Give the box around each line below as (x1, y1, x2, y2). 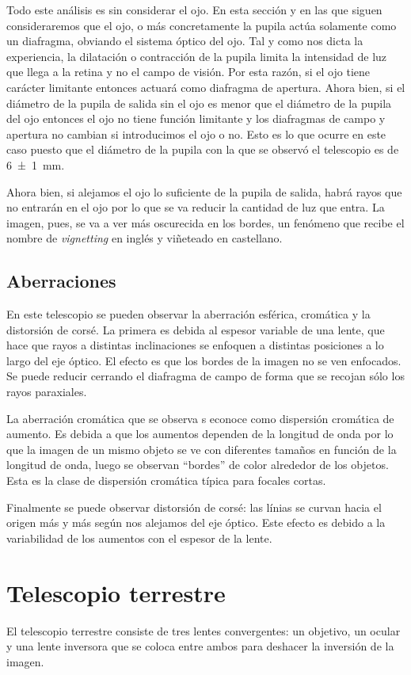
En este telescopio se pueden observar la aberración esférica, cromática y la (6, 306, 371, 322)
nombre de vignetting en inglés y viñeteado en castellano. (6, 230, 283, 246)
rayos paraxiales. (6, 383, 87, 400)
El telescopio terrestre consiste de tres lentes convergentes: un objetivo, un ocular (6, 622, 401, 639)
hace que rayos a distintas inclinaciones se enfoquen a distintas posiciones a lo (6, 337, 384, 353)
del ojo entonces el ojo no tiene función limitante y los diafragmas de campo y (6, 110, 386, 127)
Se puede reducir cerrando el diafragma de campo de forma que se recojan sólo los (6, 368, 405, 384)
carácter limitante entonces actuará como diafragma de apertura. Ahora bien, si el (6, 78, 405, 95)
